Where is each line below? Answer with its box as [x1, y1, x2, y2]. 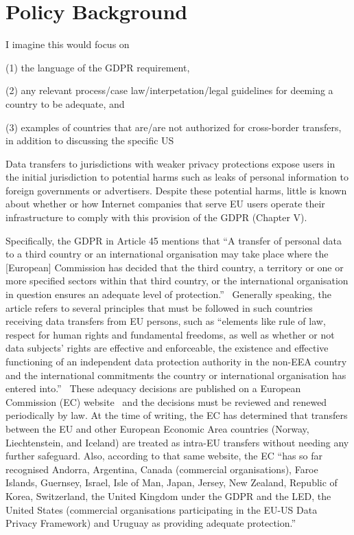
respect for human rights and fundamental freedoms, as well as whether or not [5, 327, 335, 341]
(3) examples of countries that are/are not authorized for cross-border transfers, [5, 119, 342, 134]
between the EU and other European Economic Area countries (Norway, [5, 421, 309, 435]
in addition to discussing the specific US [5, 133, 174, 148]
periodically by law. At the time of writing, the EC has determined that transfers [5, 408, 348, 422]
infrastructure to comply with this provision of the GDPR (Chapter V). [5, 210, 307, 225]
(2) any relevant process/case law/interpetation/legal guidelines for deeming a [5, 83, 333, 98]
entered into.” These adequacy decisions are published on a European [5, 381, 301, 396]
